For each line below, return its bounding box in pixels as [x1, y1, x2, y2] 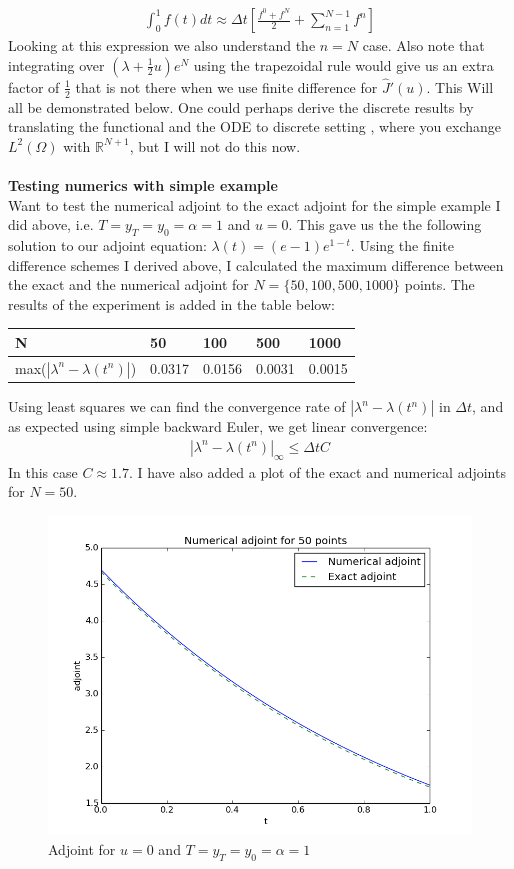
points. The [404, 274, 475, 295]
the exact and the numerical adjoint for [8, 274, 249, 295]
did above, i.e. [8, 214, 94, 235]
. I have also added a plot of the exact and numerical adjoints [128, 461, 506, 482]
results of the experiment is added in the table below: [8, 293, 335, 314]
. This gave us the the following [288, 214, 482, 235]
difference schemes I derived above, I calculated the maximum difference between [8, 254, 504, 275]
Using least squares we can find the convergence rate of [8, 396, 346, 417]
